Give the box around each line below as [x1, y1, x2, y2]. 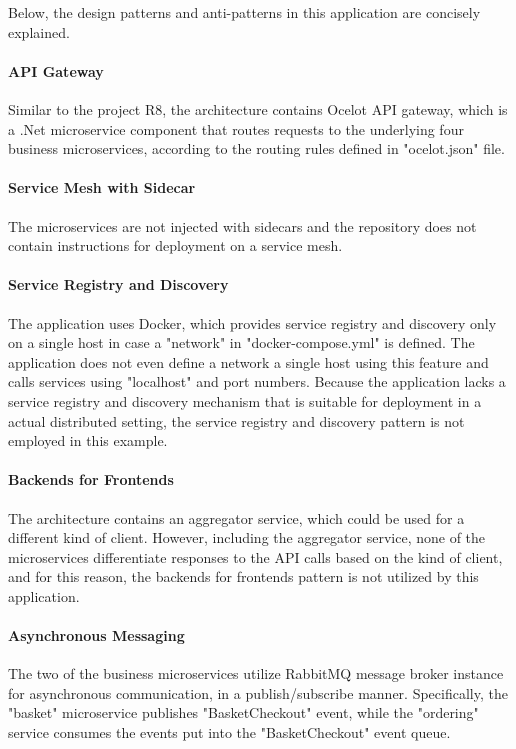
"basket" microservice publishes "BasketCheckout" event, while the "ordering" [8, 702, 479, 723]
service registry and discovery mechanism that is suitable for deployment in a [8, 390, 482, 411]
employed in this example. [8, 430, 168, 451]
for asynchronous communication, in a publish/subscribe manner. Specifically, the [8, 682, 508, 703]
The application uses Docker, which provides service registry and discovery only [8, 312, 497, 333]
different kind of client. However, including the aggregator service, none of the [8, 527, 486, 548]
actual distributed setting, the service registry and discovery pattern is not [8, 410, 465, 431]
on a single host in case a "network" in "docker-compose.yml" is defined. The [8, 332, 475, 353]
